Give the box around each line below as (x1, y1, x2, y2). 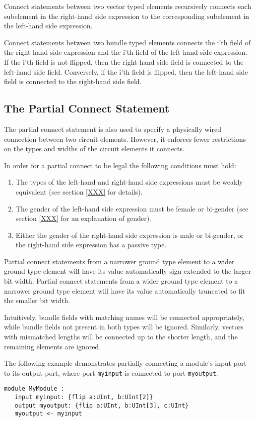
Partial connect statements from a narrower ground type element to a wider (4, 256, 235, 266)
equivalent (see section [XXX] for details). (15, 186, 143, 197)
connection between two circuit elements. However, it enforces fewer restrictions (4, 133, 246, 144)
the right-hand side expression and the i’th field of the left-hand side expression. (4, 47, 248, 57)
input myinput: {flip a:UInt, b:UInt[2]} (14, 394, 153, 401)
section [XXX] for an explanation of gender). (15, 213, 151, 223)
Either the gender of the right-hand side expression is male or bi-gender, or (15, 229, 244, 240)
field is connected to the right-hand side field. (4, 76, 142, 87)
